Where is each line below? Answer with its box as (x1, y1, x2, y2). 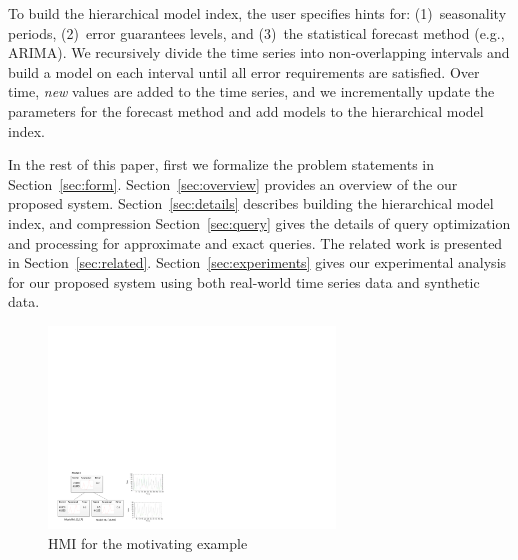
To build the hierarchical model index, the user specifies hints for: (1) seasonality (8, 3, 507, 23)
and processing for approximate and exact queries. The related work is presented (8, 232, 503, 253)
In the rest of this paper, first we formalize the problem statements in (8, 154, 434, 175)
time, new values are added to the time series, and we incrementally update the (8, 81, 495, 102)
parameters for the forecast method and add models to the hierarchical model (8, 100, 484, 121)
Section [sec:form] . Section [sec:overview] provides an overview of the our (8, 173, 458, 194)
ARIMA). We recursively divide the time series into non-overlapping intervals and (8, 42, 510, 63)
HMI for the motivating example (48, 533, 248, 554)
